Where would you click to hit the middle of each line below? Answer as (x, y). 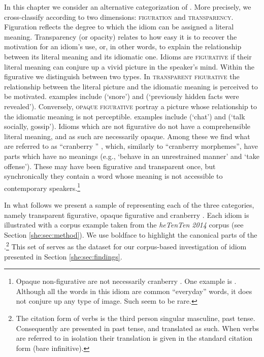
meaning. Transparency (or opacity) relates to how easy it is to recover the (121, 36)
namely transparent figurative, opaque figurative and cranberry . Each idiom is (127, 215)
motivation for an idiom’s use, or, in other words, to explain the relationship (123, 46)
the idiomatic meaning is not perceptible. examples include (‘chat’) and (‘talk (125, 116)
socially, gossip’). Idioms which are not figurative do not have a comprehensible (127, 126)
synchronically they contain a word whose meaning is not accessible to (113, 176)
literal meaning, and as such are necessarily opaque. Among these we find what (127, 136)
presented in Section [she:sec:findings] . (63, 256)
